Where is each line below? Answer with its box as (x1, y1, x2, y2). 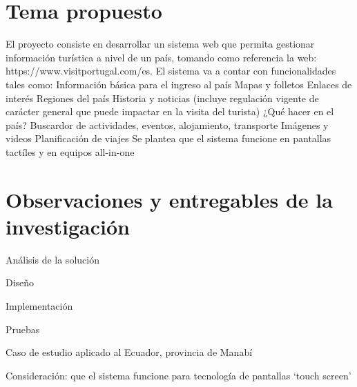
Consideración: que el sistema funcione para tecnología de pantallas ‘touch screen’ (6, 368, 351, 382)
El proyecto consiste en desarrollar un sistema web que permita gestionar (6, 37, 315, 51)
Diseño (6, 275, 35, 290)
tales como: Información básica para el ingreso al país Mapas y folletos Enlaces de (6, 77, 352, 91)
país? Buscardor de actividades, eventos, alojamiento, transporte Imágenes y (6, 117, 329, 132)
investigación (6, 212, 130, 240)
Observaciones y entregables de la (6, 185, 333, 213)
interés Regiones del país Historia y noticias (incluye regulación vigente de (6, 90, 319, 105)
